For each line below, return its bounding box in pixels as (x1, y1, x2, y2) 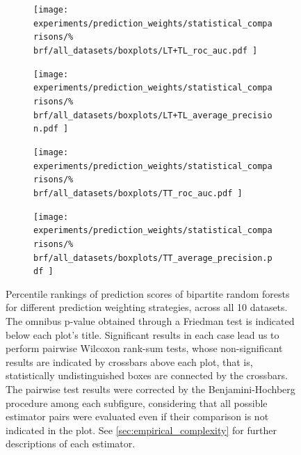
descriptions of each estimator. (6, 436, 136, 451)
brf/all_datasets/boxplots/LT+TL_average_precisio (33, 110, 272, 120)
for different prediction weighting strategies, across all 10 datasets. (6, 300, 288, 314)
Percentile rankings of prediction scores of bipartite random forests (6, 286, 290, 301)
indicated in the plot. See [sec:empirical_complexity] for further (6, 422, 277, 437)
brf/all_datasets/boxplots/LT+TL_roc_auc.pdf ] (33, 45, 258, 56)
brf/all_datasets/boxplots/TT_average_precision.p (33, 253, 272, 263)
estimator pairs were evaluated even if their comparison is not (6, 409, 269, 424)
